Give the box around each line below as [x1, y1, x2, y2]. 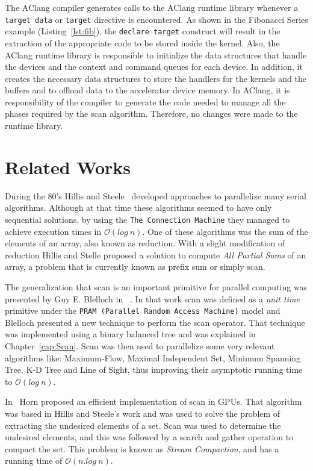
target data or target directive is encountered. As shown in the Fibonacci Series [5, 13, 308, 25]
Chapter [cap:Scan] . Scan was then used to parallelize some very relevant [5, 340, 275, 352]
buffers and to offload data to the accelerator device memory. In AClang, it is [5, 84, 290, 96]
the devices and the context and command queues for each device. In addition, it [5, 60, 303, 73]
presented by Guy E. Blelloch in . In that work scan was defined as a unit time [5, 292, 300, 305]
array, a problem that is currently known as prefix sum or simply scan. [5, 260, 265, 273]
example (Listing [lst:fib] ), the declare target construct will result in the [5, 25, 280, 37]
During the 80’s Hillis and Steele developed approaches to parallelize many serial [5, 189, 306, 202]
